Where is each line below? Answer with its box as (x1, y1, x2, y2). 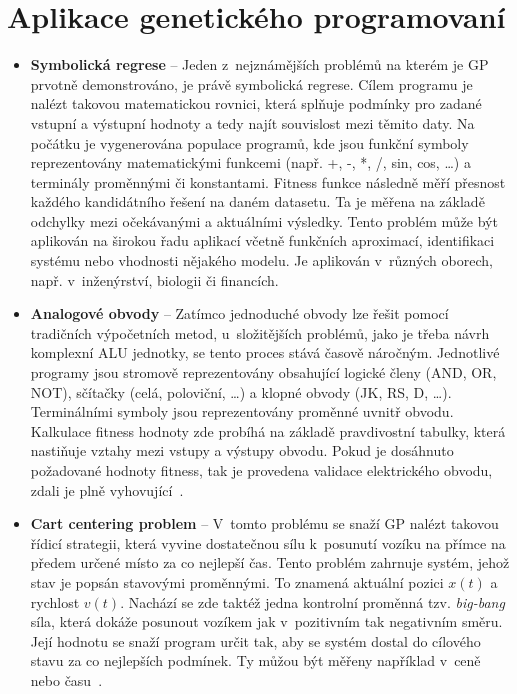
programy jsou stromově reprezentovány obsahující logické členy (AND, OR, (30, 362, 497, 383)
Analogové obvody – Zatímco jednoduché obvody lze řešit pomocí (30, 303, 449, 324)
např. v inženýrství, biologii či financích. (30, 269, 279, 290)
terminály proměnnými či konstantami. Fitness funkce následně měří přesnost (30, 171, 506, 192)
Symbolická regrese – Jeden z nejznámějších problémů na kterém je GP (30, 54, 489, 75)
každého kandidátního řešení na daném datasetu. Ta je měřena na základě (30, 191, 485, 212)
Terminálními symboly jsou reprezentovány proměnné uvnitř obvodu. (30, 401, 454, 422)
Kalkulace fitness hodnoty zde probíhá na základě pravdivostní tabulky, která (30, 420, 506, 441)
